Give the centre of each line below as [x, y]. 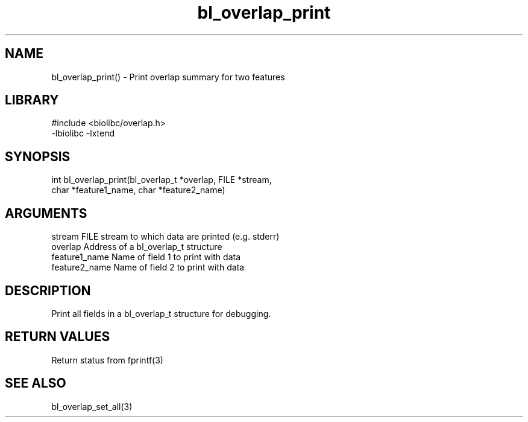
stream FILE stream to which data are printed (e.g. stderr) [165, 237]
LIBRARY [32, 100]
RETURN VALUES [58, 337]
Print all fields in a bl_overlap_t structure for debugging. [161, 313]
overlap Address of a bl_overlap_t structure [137, 247]
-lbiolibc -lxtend [83, 133]
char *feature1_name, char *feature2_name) [138, 190]
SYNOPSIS [38, 156]
